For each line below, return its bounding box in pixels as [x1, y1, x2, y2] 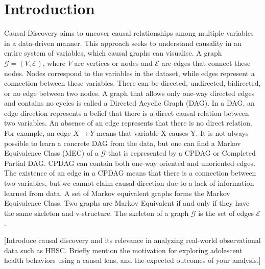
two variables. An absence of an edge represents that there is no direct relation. [4, 117, 252, 128]
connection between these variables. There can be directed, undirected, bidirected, [4, 78, 261, 88]
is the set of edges [198, 207, 254, 218]
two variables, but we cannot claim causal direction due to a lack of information [4, 178, 254, 188]
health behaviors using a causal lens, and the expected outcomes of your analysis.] [4, 255, 261, 265]
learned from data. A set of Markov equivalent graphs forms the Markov [4, 187, 230, 198]
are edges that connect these [161, 57, 251, 68]
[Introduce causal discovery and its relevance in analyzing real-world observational [4, 235, 261, 245]
